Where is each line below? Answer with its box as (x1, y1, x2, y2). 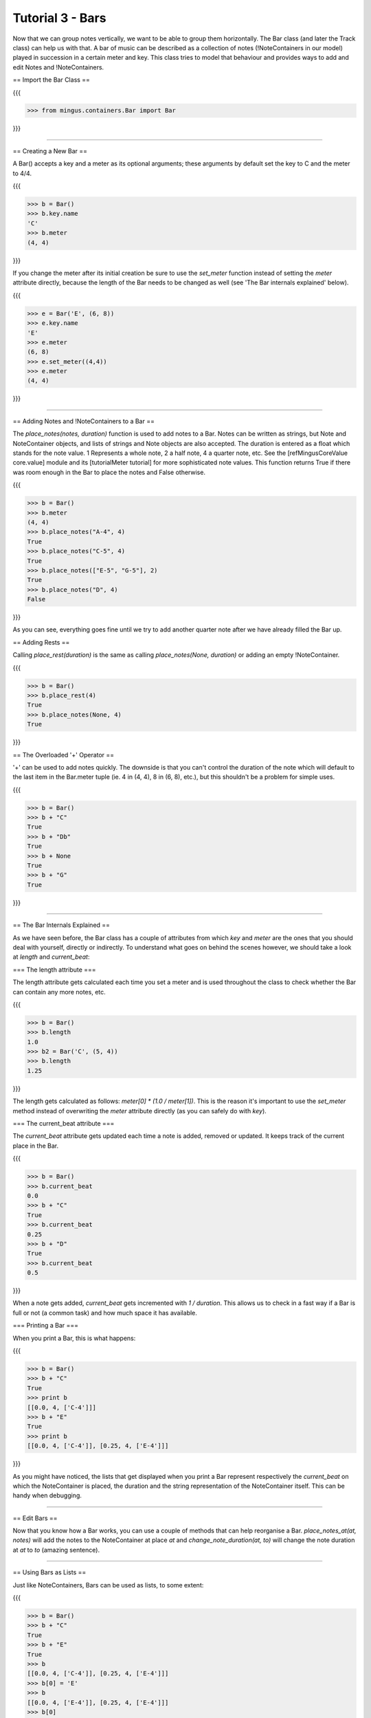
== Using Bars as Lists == (12, 1568, 87, 1576)
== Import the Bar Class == (12, 76, 91, 84)
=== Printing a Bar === (12, 1321, 79, 1330)
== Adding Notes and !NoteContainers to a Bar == (12, 416, 155, 425)
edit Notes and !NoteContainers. (12, 63, 104, 71)
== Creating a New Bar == (12, 146, 88, 155)
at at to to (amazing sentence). (12, 1546, 100, 1554)
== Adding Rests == (12, 638, 70, 646)
